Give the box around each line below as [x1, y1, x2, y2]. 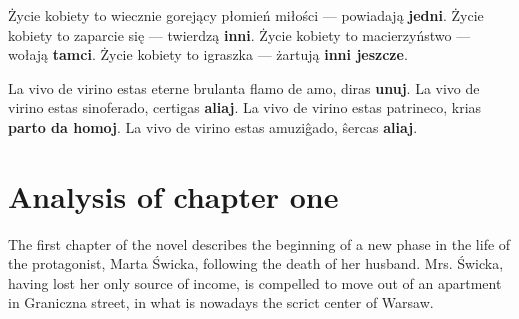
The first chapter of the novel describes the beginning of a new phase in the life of [8, 233, 511, 254]
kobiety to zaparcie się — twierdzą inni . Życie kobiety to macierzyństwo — [8, 24, 471, 45]
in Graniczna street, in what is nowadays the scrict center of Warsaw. [8, 292, 434, 313]
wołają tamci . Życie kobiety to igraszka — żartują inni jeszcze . [8, 44, 408, 65]
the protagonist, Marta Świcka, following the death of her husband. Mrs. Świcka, [8, 253, 504, 274]
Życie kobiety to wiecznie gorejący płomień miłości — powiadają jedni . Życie [8, 5, 484, 25]
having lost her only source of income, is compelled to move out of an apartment [8, 272, 502, 293]
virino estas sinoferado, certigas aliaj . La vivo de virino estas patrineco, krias [8, 97, 482, 118]
